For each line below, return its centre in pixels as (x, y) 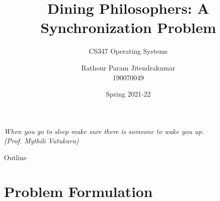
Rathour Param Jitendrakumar (128, 67)
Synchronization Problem (128, 27)
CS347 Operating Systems (128, 51)
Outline (15, 157)
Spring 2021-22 (128, 94)
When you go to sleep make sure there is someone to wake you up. (104, 131)
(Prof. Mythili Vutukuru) (41, 141)
